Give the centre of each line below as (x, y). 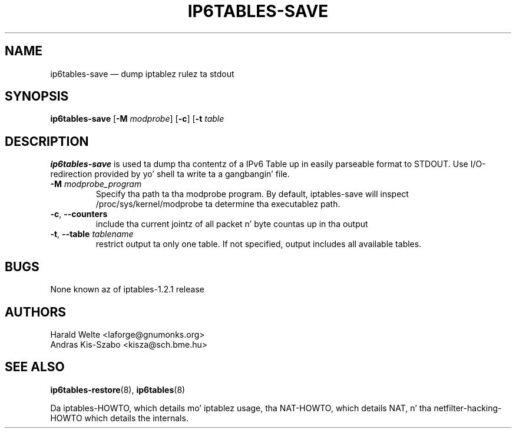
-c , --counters (79, 214)
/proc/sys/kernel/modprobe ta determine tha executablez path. (218, 204)
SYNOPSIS (37, 96)
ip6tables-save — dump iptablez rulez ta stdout (142, 74)
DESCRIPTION (47, 141)
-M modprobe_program (96, 184)
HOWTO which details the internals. (119, 418)
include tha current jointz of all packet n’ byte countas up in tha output (232, 224)
